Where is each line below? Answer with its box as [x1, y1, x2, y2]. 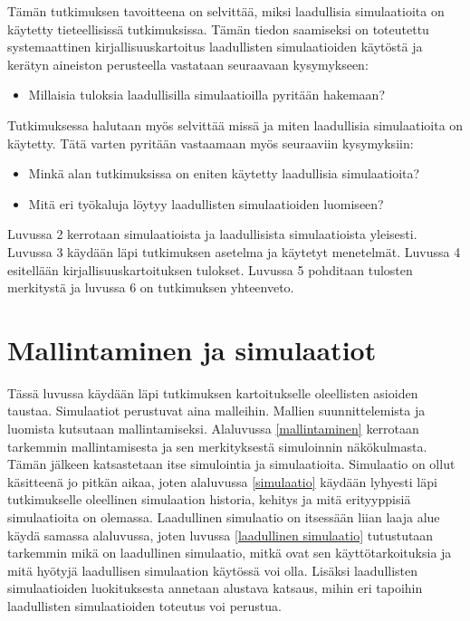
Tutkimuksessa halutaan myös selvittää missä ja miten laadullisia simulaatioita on [7, 115, 464, 134]
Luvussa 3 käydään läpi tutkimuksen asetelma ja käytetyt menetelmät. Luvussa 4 [7, 242, 461, 261]
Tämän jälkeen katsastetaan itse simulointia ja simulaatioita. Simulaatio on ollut [7, 454, 456, 473]
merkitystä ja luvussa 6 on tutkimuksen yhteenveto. [7, 278, 294, 297]
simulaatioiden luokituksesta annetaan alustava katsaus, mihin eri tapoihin [7, 578, 423, 597]
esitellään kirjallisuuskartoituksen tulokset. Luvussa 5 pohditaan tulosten [7, 260, 413, 279]
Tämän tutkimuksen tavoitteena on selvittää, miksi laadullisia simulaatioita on [7, 2, 445, 20]
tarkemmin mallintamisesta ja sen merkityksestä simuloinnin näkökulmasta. [7, 436, 427, 455]
